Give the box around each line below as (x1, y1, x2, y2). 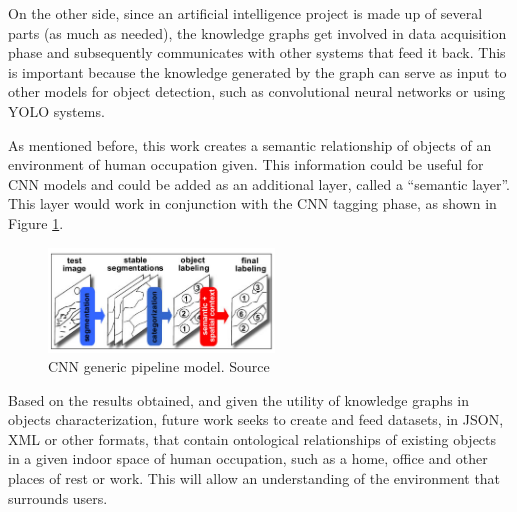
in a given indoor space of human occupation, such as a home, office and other (8, 448, 488, 469)
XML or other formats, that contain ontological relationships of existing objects (8, 428, 497, 449)
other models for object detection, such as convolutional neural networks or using (8, 81, 506, 102)
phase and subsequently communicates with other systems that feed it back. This (8, 42, 506, 63)
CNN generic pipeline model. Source (48, 356, 270, 377)
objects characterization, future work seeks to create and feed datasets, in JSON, (8, 409, 504, 430)
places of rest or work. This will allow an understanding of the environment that (8, 468, 501, 489)
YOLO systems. (8, 100, 105, 121)
